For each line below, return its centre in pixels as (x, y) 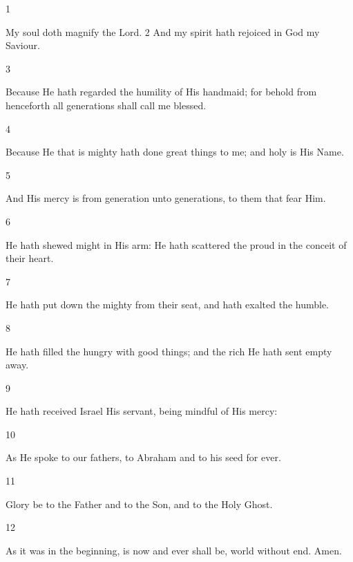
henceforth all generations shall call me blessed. (106, 105)
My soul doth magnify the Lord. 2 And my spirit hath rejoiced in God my (163, 31)
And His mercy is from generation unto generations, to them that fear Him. (166, 198)
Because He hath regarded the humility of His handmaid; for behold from (161, 92)
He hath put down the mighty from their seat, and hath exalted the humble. (168, 305)
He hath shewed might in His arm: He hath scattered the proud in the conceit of (176, 244)
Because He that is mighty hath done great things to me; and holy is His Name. (175, 152)
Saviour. (23, 45)
